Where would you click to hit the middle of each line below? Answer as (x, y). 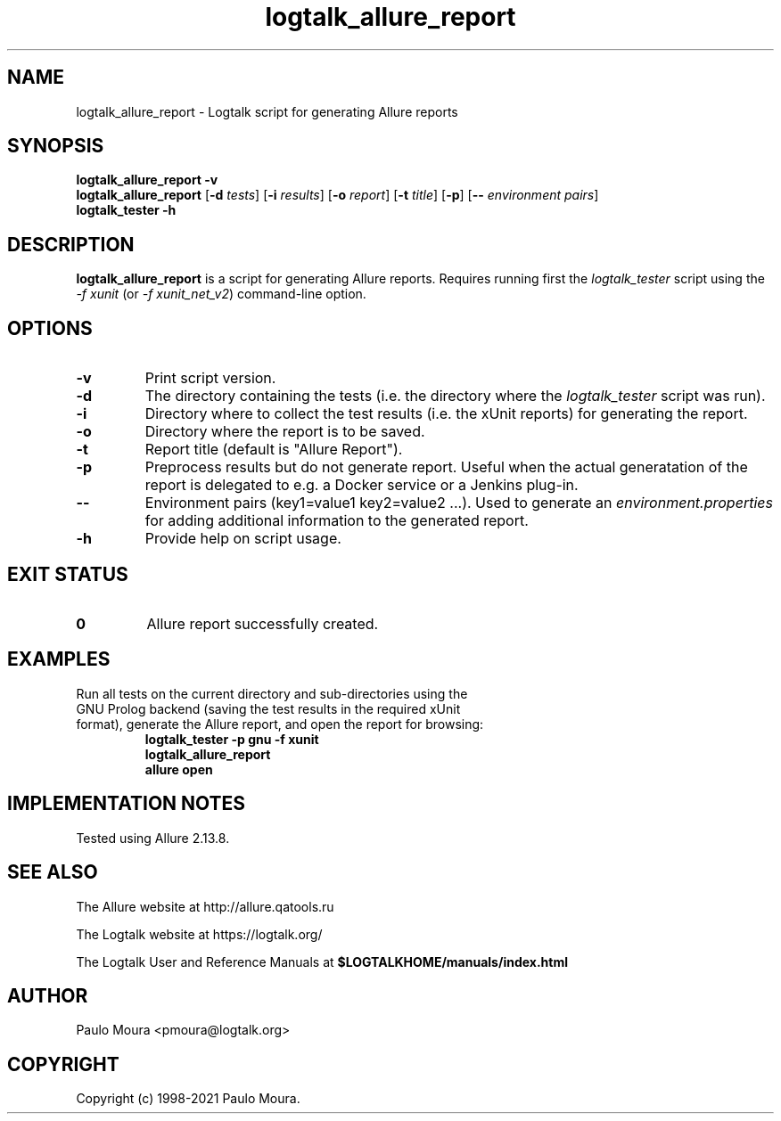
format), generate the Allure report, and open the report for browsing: (280, 724)
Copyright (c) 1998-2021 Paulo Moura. (188, 1099)
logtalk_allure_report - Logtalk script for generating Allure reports (267, 111)
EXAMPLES (59, 659)
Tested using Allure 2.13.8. (153, 838)
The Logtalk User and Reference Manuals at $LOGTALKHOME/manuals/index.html (322, 961)
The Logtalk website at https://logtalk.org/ (199, 934)
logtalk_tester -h (126, 210)
